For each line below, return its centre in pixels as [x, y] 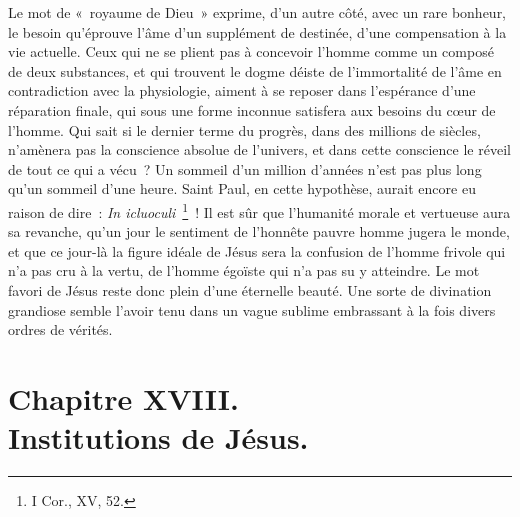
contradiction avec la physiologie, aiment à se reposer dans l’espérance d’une [242, 90]
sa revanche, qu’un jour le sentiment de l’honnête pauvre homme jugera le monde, [259, 231]
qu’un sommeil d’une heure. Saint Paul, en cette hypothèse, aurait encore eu [242, 188]
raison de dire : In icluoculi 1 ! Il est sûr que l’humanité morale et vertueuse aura [259, 210]
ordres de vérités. [60, 329]
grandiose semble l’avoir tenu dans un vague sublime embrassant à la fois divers [252, 309]
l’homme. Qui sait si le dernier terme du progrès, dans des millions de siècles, [244, 129]
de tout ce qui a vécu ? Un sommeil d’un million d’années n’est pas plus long [245, 168]
